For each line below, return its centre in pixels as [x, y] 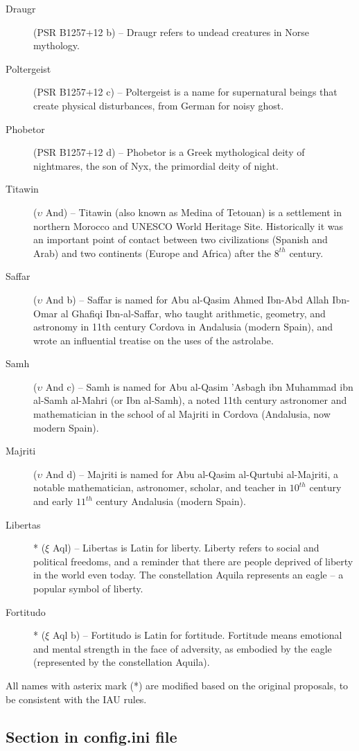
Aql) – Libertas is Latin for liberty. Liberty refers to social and [186, 548]
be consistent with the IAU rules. [76, 699]
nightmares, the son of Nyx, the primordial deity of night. [156, 165]
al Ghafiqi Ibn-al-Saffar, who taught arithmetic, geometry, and [193, 313]
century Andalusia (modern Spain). [171, 501]
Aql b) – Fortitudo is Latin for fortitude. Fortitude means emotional [197, 635]
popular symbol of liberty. [88, 588]
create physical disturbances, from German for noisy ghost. [159, 105]
